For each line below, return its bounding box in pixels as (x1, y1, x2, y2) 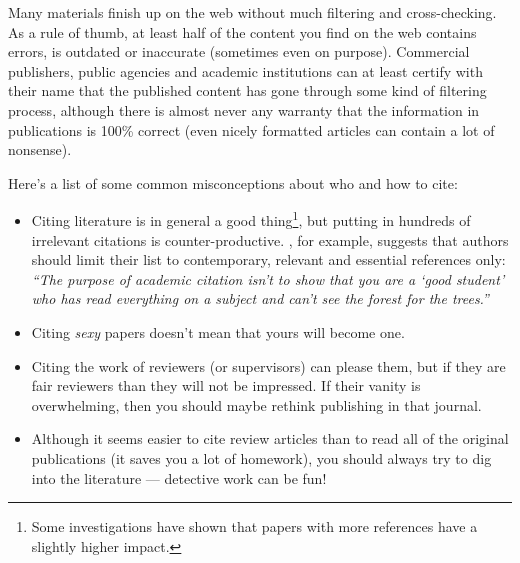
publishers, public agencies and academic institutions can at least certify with (8, 60, 483, 81)
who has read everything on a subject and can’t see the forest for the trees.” (31, 288, 489, 309)
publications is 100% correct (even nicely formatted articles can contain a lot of (8, 119, 495, 140)
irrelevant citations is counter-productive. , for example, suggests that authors (31, 229, 509, 250)
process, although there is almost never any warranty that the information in (8, 99, 480, 120)
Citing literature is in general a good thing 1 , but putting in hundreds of (31, 207, 471, 230)
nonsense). (8, 139, 72, 160)
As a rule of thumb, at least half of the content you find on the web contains (8, 21, 477, 42)
